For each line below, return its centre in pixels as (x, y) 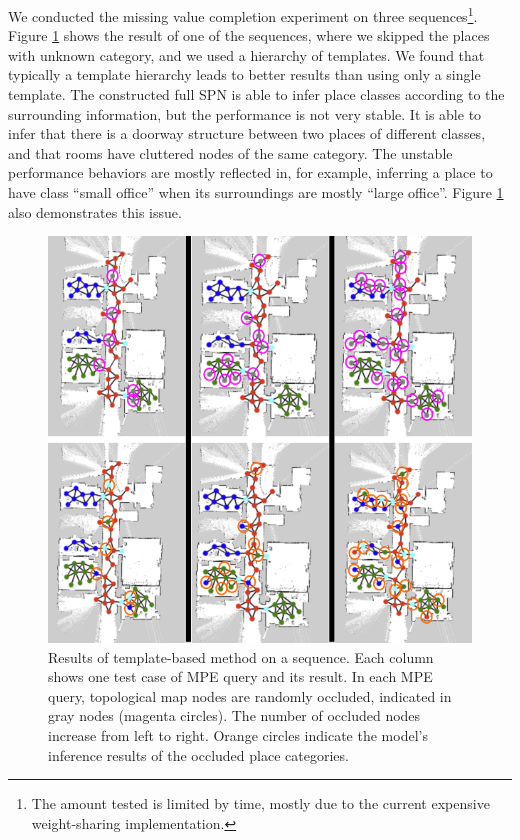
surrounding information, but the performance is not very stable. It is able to (245, 113)
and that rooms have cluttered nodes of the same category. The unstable (230, 152)
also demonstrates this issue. (95, 211)
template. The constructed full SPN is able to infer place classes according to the (256, 94)
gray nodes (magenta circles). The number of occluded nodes (234, 715)
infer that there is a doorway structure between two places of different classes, (247, 133)
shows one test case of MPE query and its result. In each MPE (240, 676)
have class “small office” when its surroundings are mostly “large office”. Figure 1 (256, 192)
